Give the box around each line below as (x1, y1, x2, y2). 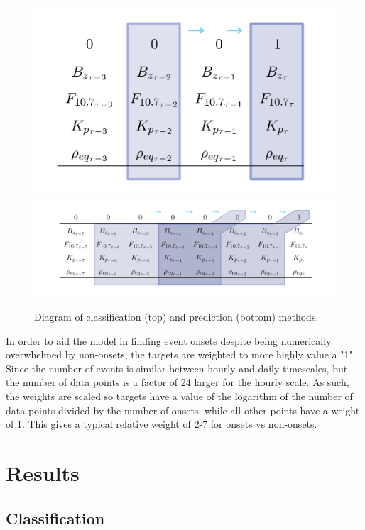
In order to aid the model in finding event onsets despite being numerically (6, 333, 332, 348)
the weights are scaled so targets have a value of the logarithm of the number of (6, 389, 353, 404)
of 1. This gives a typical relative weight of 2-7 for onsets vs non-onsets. (6, 416, 317, 431)
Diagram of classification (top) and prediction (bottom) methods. (34, 309, 319, 324)
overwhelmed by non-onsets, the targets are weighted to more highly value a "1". (6, 347, 356, 362)
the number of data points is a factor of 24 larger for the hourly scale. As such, (6, 375, 349, 390)
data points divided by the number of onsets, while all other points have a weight (6, 402, 360, 417)
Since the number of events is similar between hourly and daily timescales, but (6, 360, 348, 375)
